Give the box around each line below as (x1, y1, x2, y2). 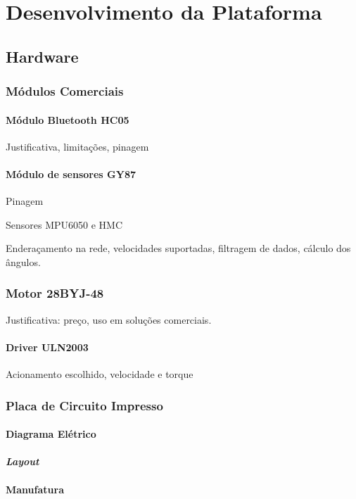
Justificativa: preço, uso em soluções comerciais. (6, 312, 212, 327)
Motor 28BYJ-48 (6, 284, 104, 302)
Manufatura (6, 481, 64, 496)
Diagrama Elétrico (6, 427, 96, 441)
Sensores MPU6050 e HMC (6, 217, 123, 232)
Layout (6, 454, 39, 469)
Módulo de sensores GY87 (6, 166, 136, 181)
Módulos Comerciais (6, 82, 124, 100)
